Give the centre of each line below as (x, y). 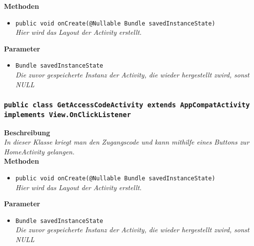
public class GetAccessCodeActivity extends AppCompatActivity (127, 105)
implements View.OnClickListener (68, 114)
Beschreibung (27, 132)
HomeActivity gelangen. (39, 151)
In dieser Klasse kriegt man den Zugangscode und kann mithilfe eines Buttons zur (127, 142)
